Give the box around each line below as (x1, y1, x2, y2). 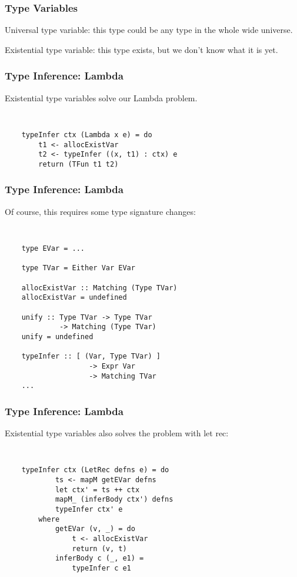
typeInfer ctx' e (55, 505, 123, 513)
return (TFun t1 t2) (38, 160, 119, 168)
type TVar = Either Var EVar (21, 264, 135, 273)
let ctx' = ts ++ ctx (55, 485, 140, 494)
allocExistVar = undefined (21, 293, 127, 302)
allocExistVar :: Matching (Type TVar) (21, 283, 178, 292)
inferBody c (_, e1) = (55, 554, 144, 563)
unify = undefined (21, 332, 94, 341)
